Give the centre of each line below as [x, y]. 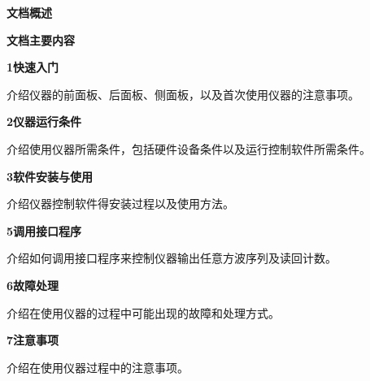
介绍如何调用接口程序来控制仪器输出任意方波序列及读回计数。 [172, 258]
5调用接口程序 [44, 230]
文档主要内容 [41, 39]
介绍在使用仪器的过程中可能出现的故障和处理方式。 [143, 312]
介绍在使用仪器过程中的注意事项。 [98, 367]
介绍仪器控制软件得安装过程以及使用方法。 [120, 203]
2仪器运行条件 [44, 121]
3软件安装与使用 [50, 176]
